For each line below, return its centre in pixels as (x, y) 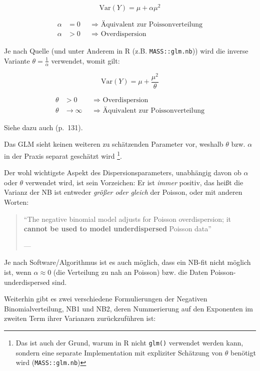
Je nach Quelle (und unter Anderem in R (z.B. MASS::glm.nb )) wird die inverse (126, 51)
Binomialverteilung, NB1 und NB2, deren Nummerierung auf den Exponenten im (128, 308)
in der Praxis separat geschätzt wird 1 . (63, 155)
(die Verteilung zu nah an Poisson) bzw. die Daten (131, 272)
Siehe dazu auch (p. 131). (43, 127)
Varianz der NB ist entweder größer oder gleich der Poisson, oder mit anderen (123, 192)
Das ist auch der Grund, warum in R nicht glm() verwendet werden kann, (129, 342)
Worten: (16, 202)
